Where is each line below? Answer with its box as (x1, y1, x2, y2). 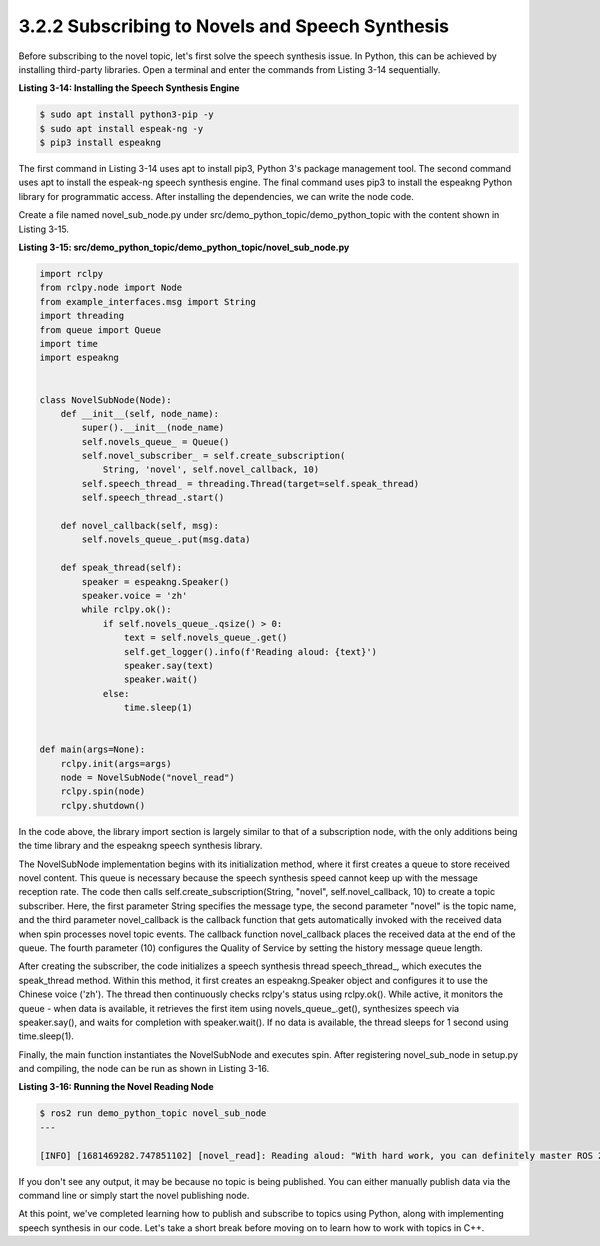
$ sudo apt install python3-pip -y (39, 109, 214, 120)
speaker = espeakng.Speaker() (81, 576, 230, 587)
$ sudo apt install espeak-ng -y (39, 123, 204, 134)
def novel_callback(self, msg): (60, 520, 220, 532)
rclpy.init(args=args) (60, 758, 172, 769)
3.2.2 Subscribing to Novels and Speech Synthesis (18, 15, 450, 37)
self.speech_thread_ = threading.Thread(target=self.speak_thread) (81, 478, 420, 489)
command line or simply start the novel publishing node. (18, 1190, 250, 1202)
